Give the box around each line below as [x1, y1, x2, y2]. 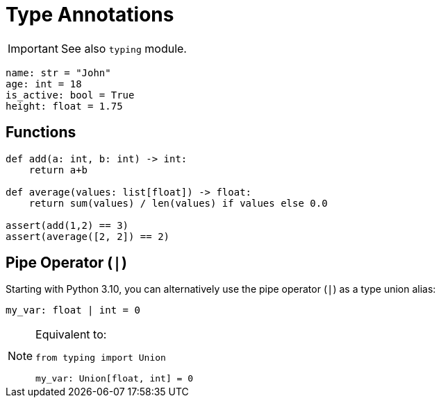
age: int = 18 [6, 78, 82, 89]
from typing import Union [35, 352, 166, 363]
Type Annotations [6, 3, 174, 26]
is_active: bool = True [6, 89, 135, 101]
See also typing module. [60, 41, 187, 55]
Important [8, 41, 58, 55]
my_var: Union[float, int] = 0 [35, 373, 194, 384]
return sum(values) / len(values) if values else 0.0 [28, 197, 328, 209]
